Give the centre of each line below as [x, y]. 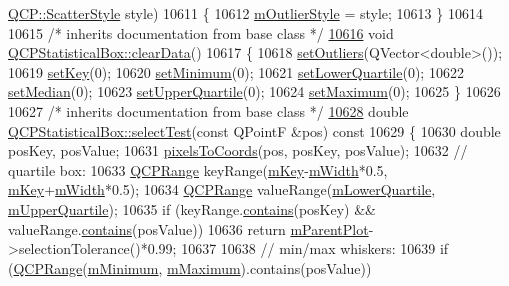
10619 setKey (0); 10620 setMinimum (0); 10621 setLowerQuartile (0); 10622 [236, 71]
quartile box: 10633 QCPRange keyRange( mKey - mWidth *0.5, [198, 169]
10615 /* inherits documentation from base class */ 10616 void [201, 32]
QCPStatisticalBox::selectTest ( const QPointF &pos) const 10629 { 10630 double [254, 130]
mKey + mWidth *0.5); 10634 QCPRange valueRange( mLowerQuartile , [222, 189]
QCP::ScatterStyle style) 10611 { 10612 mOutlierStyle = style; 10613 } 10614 [245, 13]
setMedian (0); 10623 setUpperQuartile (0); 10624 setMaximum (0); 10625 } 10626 [254, 91]
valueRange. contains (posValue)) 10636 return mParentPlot [188, 228]
